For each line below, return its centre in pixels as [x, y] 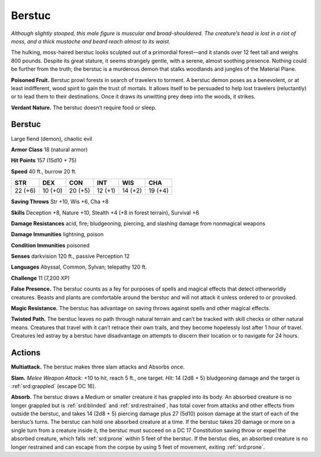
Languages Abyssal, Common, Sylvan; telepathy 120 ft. [79, 267]
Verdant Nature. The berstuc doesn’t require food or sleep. [84, 108]
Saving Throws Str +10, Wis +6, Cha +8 [60, 201]
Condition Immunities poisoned [50, 245]
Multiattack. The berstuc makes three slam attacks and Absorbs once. [98, 367]
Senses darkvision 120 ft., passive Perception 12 [70, 256]
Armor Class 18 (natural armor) [49, 149]
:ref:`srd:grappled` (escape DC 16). [53, 386]
